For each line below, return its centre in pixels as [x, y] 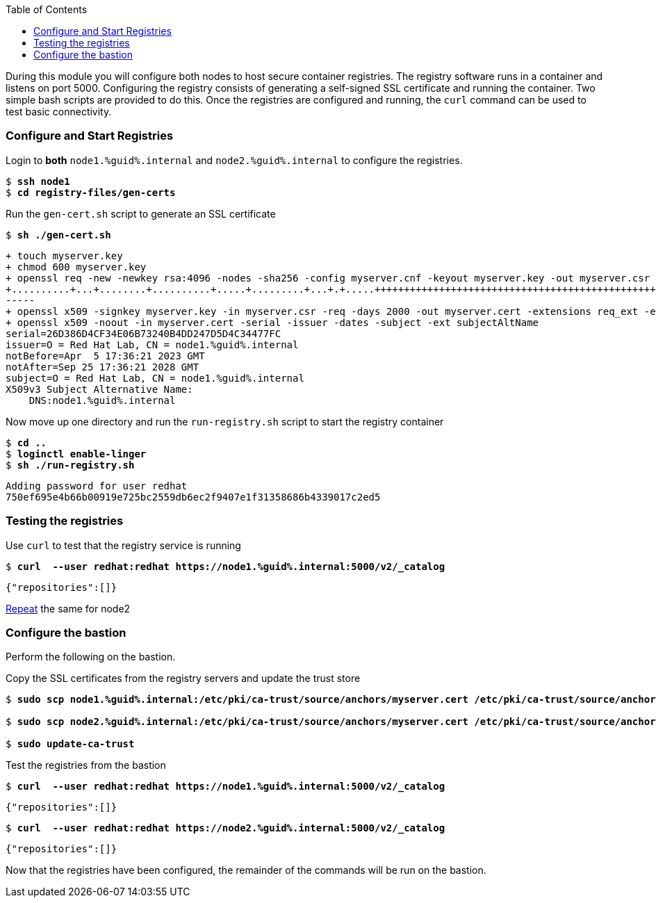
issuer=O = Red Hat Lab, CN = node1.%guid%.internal [152, 344]
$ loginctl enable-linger [76, 454]
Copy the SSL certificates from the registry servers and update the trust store [183, 678]
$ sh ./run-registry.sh [70, 465]
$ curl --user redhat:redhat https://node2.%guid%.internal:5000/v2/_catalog [225, 828]
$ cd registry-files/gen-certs [91, 192]
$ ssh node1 [38, 181]
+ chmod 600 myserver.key [76, 267]
